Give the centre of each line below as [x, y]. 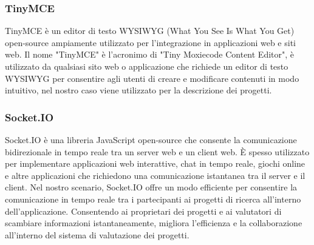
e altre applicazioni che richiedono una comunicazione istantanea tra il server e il [155, 175]
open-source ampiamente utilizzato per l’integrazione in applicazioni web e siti [150, 42]
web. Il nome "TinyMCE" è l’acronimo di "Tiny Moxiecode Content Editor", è [150, 54]
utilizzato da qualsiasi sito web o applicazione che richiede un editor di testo [147, 66]
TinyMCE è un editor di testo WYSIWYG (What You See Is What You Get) [150, 31]
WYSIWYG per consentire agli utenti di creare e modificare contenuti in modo [152, 78]
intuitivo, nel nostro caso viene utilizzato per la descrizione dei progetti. [138, 90]
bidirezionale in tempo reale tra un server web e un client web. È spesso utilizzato [157, 151]
